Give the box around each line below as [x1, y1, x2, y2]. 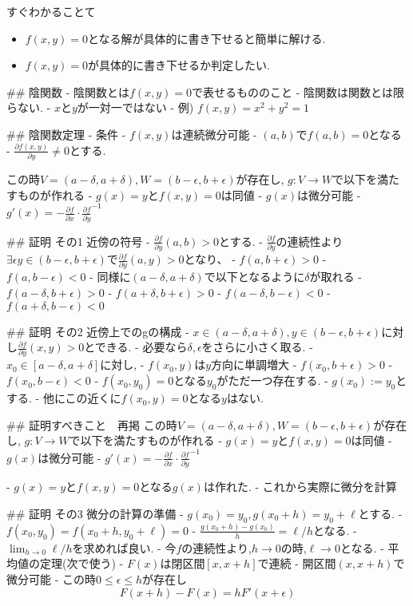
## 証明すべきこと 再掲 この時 [6, 416, 177, 433]
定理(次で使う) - [39, 555, 124, 572]
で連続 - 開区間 [257, 555, 336, 572]
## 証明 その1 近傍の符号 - [6, 232, 150, 249]
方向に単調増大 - [211, 356, 297, 373]
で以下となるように [204, 268, 305, 285]
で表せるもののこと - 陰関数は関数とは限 [192, 83, 405, 100]
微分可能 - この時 [6, 571, 96, 588]
